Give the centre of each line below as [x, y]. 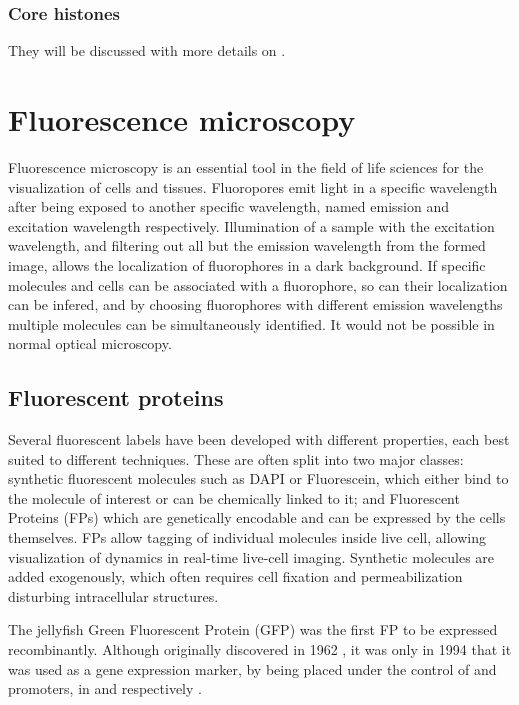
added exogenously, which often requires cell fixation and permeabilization [235, 576]
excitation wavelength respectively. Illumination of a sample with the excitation [251, 225]
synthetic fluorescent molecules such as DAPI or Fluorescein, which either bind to [258, 478]
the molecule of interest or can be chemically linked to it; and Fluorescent [234, 497]
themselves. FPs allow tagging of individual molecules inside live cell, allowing [247, 537]
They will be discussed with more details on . [147, 50]
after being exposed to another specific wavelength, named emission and [228, 206]
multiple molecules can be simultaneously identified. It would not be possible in [251, 323]
